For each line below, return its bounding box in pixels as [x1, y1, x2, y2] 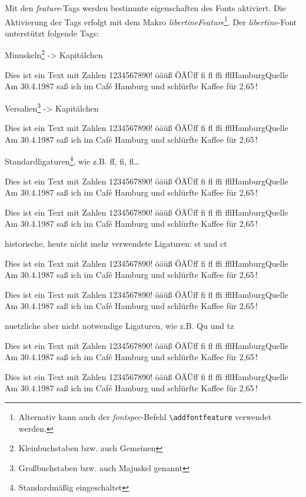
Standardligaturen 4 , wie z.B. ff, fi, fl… [5, 153, 139, 167]
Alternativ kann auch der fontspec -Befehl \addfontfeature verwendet [18, 410, 272, 422]
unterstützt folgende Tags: [5, 26, 99, 39]
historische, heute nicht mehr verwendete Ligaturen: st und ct [5, 237, 227, 249]
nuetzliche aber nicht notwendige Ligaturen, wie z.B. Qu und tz [5, 319, 234, 331]
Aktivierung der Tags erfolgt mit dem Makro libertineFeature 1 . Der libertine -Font [5, 14, 297, 28]
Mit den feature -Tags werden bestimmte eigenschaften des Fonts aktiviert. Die [5, 2, 286, 14]
